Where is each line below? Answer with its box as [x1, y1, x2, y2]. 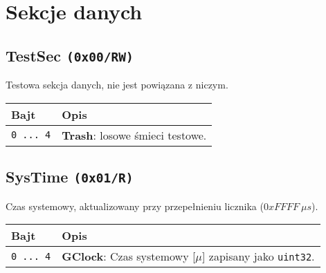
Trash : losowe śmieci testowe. [62, 126, 207, 143]
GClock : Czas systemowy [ [62, 248, 196, 265]
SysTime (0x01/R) [6, 166, 134, 187]
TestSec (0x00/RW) [6, 44, 134, 66]
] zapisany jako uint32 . [202, 248, 315, 265]
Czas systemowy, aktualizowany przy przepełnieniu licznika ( [6, 198, 264, 213]
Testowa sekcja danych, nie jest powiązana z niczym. [6, 77, 228, 92]
